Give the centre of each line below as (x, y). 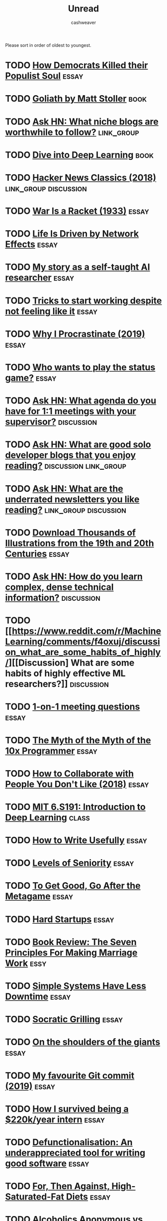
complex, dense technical (59, 587)
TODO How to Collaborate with (70, 773)
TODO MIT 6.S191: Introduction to (75, 807)
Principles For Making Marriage (71, 952)
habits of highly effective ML (65, 674)
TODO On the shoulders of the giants (83, 1042)
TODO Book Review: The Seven (71, 942)
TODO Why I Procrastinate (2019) (75, 334)
